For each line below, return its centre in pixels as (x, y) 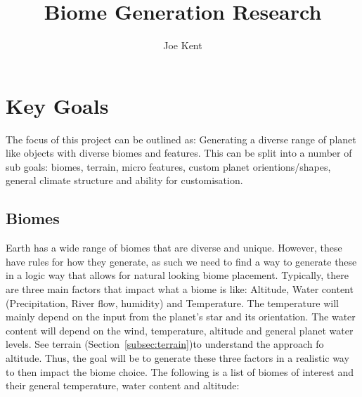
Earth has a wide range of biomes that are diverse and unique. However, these (174, 248)
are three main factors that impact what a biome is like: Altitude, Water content (180, 289)
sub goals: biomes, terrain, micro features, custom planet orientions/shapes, (168, 166)
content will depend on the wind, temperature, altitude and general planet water (180, 330)
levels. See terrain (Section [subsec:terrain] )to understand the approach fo (165, 344)
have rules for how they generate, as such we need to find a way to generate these (181, 261)
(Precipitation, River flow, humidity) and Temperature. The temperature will (172, 302)
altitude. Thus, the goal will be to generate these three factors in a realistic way (177, 357)
